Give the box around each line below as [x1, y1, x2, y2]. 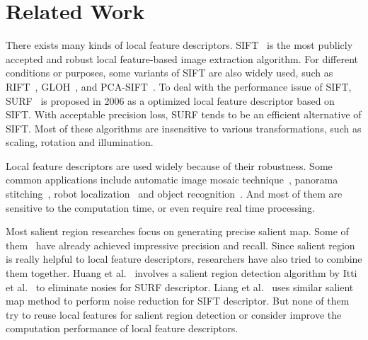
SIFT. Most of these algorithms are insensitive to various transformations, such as [6, 120, 362, 135]
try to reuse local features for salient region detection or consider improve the [6, 307, 342, 322]
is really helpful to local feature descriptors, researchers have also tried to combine [6, 251, 362, 266]
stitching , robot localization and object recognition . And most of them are [6, 186, 343, 201]
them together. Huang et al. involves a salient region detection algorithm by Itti [6, 266, 357, 280]
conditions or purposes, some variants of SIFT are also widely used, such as [6, 65, 333, 80]
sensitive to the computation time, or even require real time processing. [6, 200, 315, 215]
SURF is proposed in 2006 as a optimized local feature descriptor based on [6, 93, 335, 108]
